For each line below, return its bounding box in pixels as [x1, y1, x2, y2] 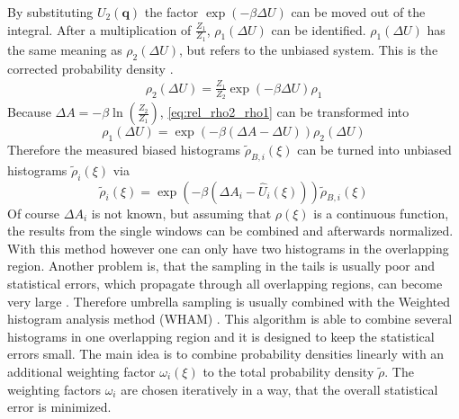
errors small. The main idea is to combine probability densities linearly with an [7, 344, 445, 363]
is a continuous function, [313, 203, 449, 222]
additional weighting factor [7, 361, 156, 380]
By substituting [7, 3, 94, 21]
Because [7, 103, 51, 121]
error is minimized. [7, 397, 112, 416]
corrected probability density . [7, 58, 174, 77]
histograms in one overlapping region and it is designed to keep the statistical [7, 326, 435, 345]
